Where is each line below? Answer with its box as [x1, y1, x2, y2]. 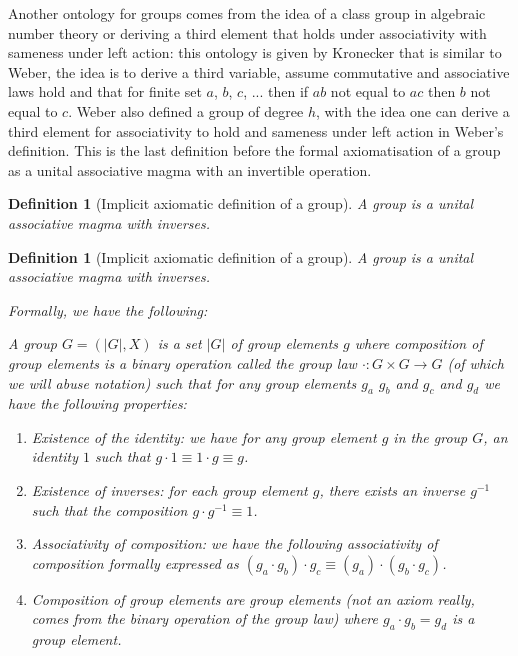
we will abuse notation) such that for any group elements [8, 372, 357, 393]
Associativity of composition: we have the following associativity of [31, 533, 438, 554]
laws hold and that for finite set [8, 81, 202, 102]
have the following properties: [8, 393, 187, 414]
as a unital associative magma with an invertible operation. [8, 159, 372, 180]
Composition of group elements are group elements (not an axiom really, [31, 588, 475, 609]
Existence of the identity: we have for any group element [31, 426, 377, 447]
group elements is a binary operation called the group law [8, 352, 357, 373]
